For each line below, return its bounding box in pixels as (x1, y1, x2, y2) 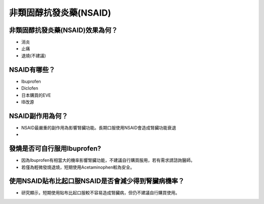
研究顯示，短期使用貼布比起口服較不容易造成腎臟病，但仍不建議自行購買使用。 (21, 190, 180, 196)
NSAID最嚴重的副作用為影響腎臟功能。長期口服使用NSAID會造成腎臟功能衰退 (21, 125, 176, 130)
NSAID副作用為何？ (9, 112, 68, 120)
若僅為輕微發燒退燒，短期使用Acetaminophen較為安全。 (21, 164, 134, 170)
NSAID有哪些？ (9, 65, 56, 74)
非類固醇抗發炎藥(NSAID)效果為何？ (9, 26, 118, 34)
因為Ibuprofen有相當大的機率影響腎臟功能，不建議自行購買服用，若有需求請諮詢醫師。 (21, 157, 195, 163)
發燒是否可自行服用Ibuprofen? (9, 145, 101, 153)
